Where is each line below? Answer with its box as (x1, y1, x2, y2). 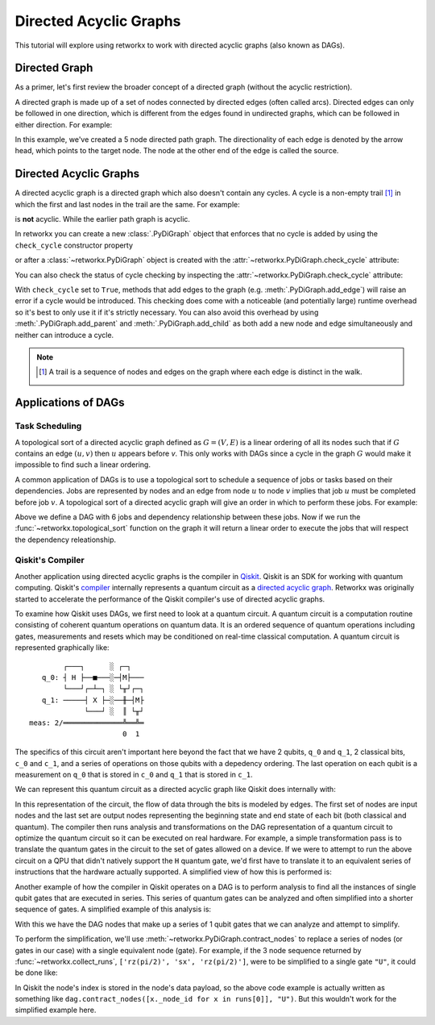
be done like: (14, 968, 58, 977)
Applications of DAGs (14, 396, 125, 410)
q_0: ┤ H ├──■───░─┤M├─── (41, 673, 144, 681)
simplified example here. (14, 1005, 97, 1015)
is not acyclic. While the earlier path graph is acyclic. (14, 215, 191, 224)
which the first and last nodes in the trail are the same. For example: (14, 199, 241, 209)
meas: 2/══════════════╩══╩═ (29, 718, 144, 727)
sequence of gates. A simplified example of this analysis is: (14, 904, 212, 915)
